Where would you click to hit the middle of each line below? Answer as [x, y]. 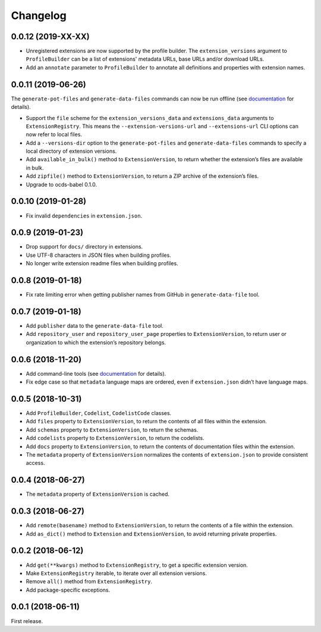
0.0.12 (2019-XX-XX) [50, 37]
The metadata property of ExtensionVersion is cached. [97, 494]
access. [35, 463]
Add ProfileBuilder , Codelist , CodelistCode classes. [99, 413]
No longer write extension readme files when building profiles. [102, 263]
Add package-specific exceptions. [68, 590]
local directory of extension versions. [71, 151]
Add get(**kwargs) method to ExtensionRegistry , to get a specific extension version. [137, 565]
